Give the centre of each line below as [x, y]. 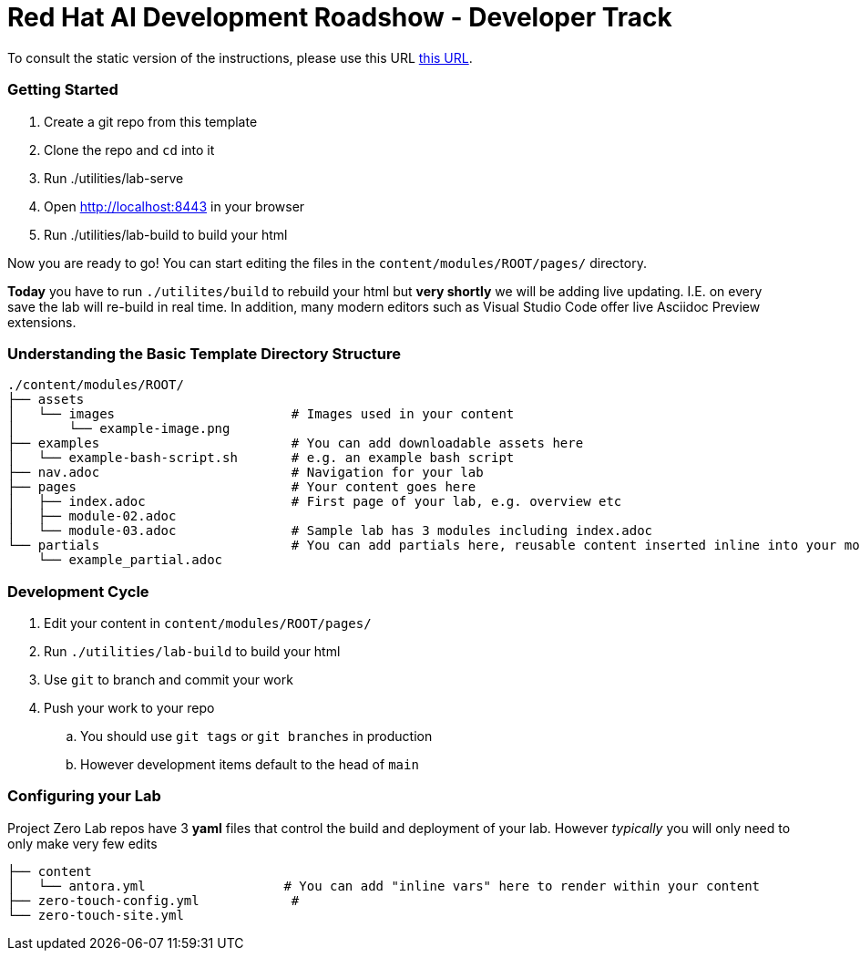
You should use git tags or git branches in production [256, 736]
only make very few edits [82, 843]
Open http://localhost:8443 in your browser [174, 206]
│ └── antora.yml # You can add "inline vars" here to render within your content [384, 886]
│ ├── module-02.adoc [92, 516]
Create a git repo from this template [151, 121]
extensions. [42, 322]
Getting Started [63, 90]
